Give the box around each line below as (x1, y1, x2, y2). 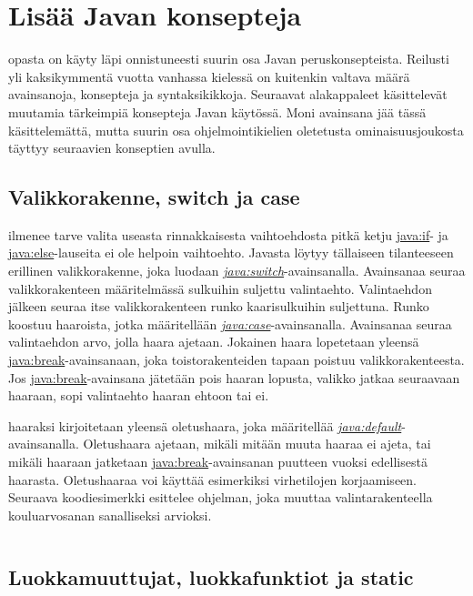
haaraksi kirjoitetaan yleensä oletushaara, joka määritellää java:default (8, 416, 402, 435)
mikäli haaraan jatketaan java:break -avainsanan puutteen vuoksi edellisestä (8, 452, 428, 471)
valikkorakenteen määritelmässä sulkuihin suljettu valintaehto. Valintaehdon (8, 278, 432, 298)
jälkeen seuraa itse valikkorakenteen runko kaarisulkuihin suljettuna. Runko (8, 297, 429, 316)
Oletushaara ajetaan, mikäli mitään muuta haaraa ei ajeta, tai (83, 434, 431, 453)
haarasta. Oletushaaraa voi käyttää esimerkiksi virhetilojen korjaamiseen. (8, 470, 417, 489)
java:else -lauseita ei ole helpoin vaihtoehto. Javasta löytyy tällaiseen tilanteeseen (8, 243, 454, 262)
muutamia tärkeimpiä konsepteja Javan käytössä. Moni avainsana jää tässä (8, 102, 427, 121)
